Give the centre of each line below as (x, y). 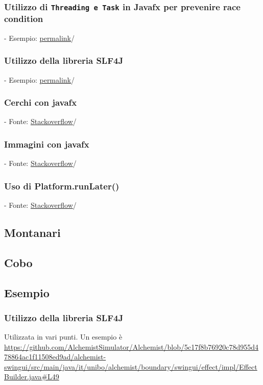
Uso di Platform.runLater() (62, 186)
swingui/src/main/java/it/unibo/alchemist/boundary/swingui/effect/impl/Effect (131, 366)
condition (24, 19)
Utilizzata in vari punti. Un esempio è (63, 337)
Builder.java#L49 (32, 377)
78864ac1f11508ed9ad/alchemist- (55, 357)
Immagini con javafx (47, 144)
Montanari (32, 232)
